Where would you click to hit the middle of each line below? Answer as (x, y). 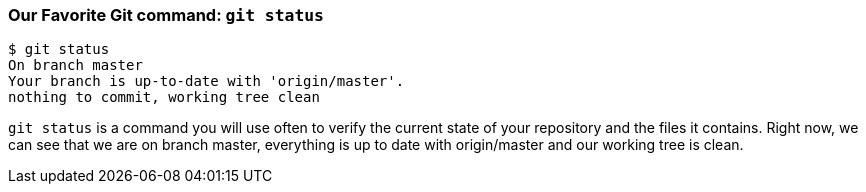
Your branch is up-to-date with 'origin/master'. (206, 81)
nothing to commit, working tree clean (164, 97)
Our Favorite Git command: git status (166, 15)
